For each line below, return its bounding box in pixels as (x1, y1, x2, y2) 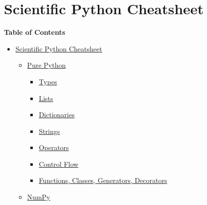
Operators (39, 142, 69, 153)
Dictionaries (39, 109, 75, 120)
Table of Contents (4, 27, 66, 37)
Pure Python (27, 60, 66, 70)
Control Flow (39, 158, 79, 169)
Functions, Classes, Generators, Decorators (39, 175, 167, 185)
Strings (39, 126, 60, 136)
